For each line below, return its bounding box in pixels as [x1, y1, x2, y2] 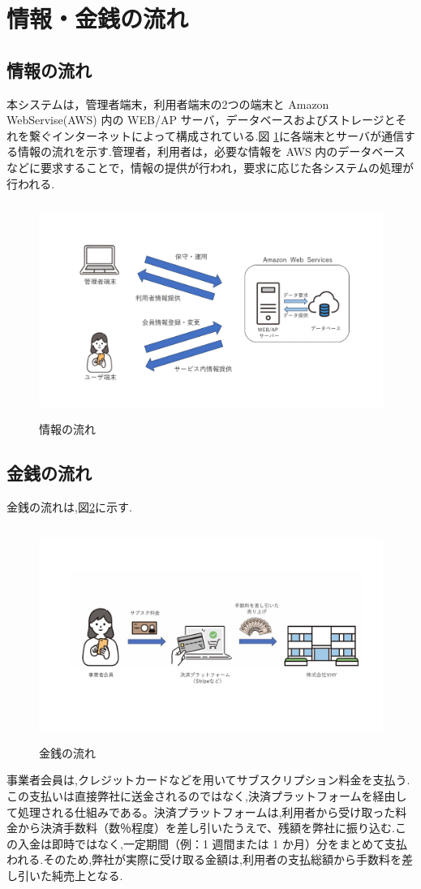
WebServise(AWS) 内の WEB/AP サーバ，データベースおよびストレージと [6, 111, 396, 128]
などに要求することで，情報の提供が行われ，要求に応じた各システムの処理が [6, 158, 414, 175]
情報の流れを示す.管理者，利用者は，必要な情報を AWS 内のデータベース [17, 143, 406, 160]
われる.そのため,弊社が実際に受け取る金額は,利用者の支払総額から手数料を [6, 851, 402, 868]
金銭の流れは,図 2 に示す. [6, 498, 132, 516]
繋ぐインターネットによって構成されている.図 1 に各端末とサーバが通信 [28, 127, 404, 144]
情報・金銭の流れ [6, 2, 189, 35]
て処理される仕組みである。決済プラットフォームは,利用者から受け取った [6, 803, 396, 820]
